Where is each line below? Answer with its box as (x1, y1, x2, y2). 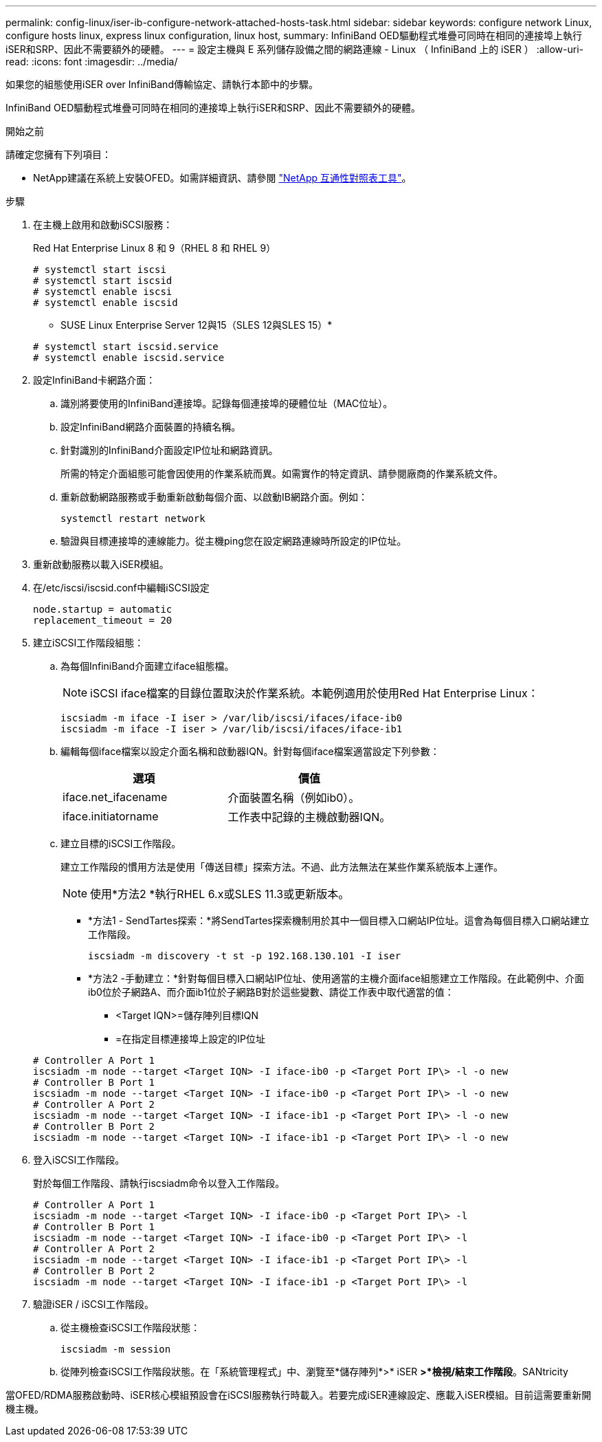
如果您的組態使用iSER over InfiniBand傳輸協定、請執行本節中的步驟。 (5, 78, 318, 90)
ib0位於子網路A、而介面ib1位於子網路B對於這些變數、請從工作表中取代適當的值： (88, 986, 454, 998)
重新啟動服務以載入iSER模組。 (33, 558, 169, 570)
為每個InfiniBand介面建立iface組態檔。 (60, 660, 234, 672)
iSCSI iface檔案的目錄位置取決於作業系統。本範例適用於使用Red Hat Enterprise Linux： (90, 686, 539, 700)
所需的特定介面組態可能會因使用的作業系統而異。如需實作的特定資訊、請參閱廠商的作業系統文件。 (60, 468, 503, 479)
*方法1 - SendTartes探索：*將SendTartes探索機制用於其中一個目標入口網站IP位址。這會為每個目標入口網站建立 (88, 915, 590, 926)
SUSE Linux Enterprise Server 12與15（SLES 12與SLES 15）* (60, 319, 333, 331)
